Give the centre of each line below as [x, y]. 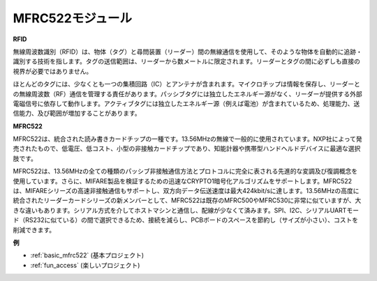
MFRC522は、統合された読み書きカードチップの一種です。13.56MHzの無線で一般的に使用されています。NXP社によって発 [187, 139]
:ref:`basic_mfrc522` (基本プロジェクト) [87, 255]
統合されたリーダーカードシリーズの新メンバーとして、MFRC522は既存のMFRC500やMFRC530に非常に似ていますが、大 [187, 200]
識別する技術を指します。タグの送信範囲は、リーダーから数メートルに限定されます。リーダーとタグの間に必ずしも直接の [187, 61]
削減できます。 [34, 229]
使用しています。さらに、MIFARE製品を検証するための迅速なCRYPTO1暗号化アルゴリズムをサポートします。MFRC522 [183, 181]
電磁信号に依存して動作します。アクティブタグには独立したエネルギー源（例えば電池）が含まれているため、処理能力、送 [186, 103]
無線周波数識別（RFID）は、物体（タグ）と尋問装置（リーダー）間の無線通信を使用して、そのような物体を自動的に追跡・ [188, 52]
